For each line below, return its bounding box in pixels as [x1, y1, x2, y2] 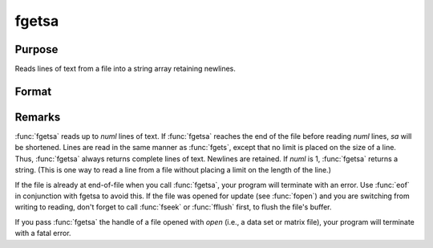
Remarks [14, 110, 61, 124]
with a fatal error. [14, 229, 71, 238]
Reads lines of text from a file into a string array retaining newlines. [14, 64, 237, 74]
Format [14, 84, 52, 98]
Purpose [14, 43, 59, 56]
